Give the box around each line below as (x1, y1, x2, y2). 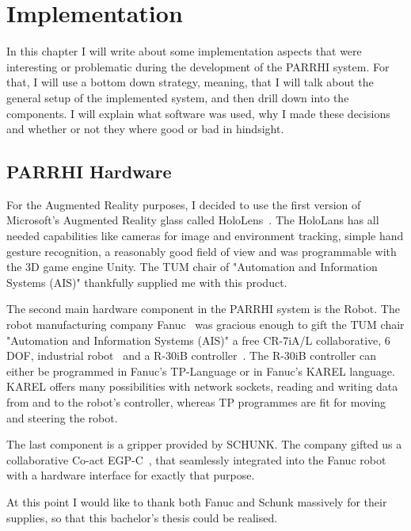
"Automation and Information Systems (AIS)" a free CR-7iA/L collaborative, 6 (6, 331, 390, 348)
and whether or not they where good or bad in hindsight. (6, 120, 284, 137)
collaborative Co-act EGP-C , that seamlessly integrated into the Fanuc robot (6, 451, 386, 468)
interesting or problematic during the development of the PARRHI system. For (6, 58, 390, 74)
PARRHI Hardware (6, 159, 172, 184)
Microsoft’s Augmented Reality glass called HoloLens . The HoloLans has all (6, 212, 379, 228)
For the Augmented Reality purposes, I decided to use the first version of (6, 196, 361, 212)
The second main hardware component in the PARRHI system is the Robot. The (6, 300, 400, 317)
